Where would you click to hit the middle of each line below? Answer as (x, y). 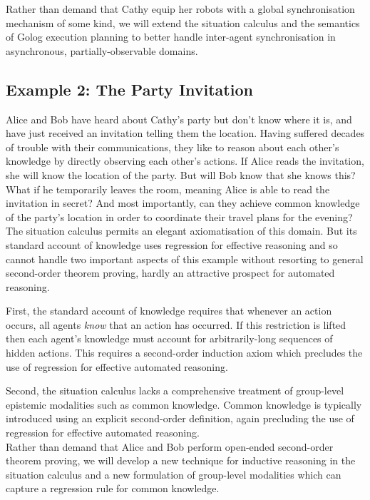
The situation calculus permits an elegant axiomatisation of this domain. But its (181, 231)
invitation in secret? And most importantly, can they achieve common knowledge (183, 203)
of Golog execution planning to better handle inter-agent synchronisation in (171, 37)
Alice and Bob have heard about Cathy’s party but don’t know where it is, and (179, 119)
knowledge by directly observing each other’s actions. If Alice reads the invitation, (185, 161)
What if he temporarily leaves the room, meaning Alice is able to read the (168, 189)
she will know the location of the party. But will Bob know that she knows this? (181, 174)
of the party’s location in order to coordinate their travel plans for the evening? (179, 216)
